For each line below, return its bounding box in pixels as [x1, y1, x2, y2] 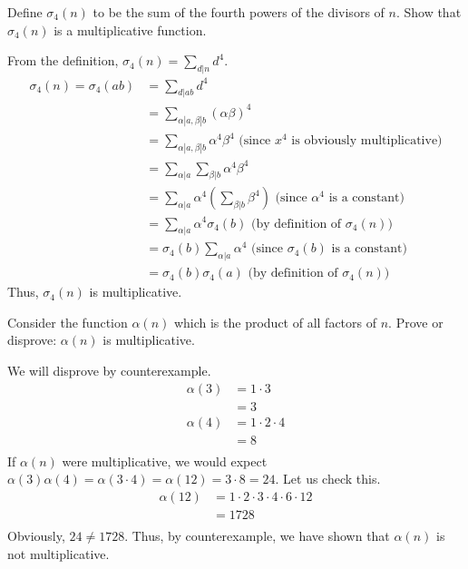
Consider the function [7, 312, 128, 331]
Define [7, 3, 43, 21]
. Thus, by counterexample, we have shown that [124, 526, 390, 545]
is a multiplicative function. [54, 20, 207, 39]
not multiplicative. [7, 544, 110, 563]
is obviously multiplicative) [291, 134, 443, 148]
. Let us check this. [275, 469, 381, 488]
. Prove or [388, 312, 444, 331]
